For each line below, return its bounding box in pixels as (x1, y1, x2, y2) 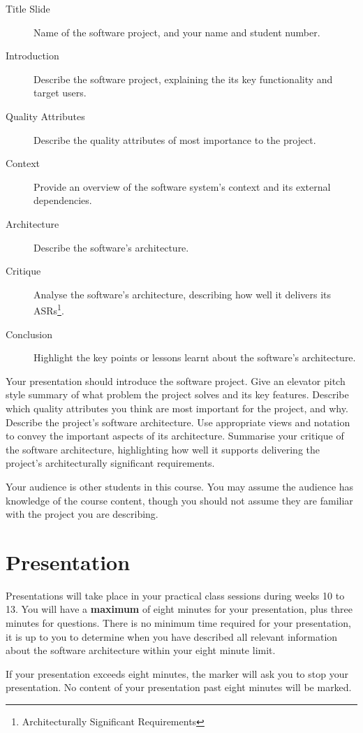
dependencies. (34, 193, 92, 208)
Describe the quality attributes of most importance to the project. (34, 132, 316, 147)
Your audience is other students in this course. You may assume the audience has (6, 479, 354, 493)
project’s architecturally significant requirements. (6, 456, 215, 470)
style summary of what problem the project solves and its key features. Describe (6, 387, 349, 402)
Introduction (6, 48, 59, 63)
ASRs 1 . (34, 301, 64, 317)
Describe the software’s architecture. (34, 240, 189, 254)
